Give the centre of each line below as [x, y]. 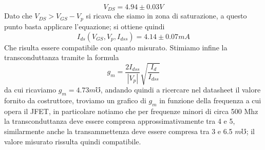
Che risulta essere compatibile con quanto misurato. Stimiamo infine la [116, 47]
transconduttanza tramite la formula [62, 57]
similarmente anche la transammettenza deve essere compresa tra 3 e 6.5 [118, 131]
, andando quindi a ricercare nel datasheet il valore [181, 90]
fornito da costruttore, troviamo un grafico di [75, 100]
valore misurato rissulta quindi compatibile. [73, 141]
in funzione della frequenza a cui [210, 100]
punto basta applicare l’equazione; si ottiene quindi [84, 26]
